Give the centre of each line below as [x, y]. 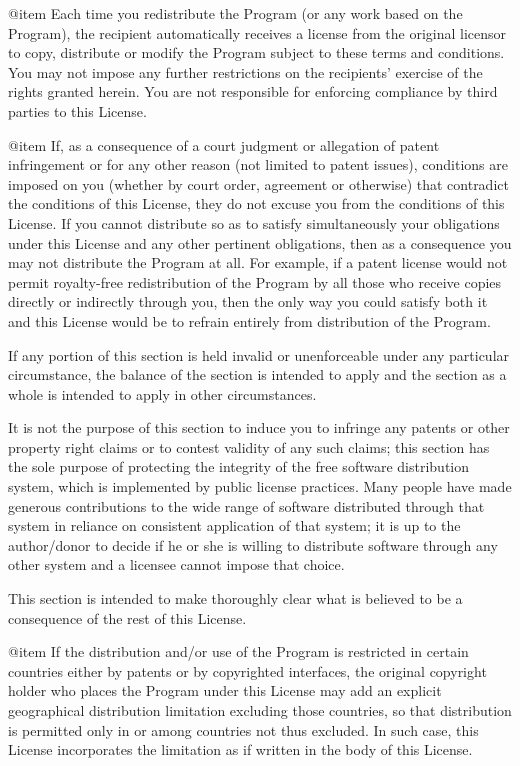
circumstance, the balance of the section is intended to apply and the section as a [257, 374]
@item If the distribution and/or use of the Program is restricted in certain [238, 651]
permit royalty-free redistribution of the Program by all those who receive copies [255, 281]
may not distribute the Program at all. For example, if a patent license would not [258, 262]
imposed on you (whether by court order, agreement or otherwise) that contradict [258, 183]
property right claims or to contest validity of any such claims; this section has [249, 446]
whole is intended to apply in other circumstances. [162, 393]
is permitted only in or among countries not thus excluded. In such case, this [243, 729]
